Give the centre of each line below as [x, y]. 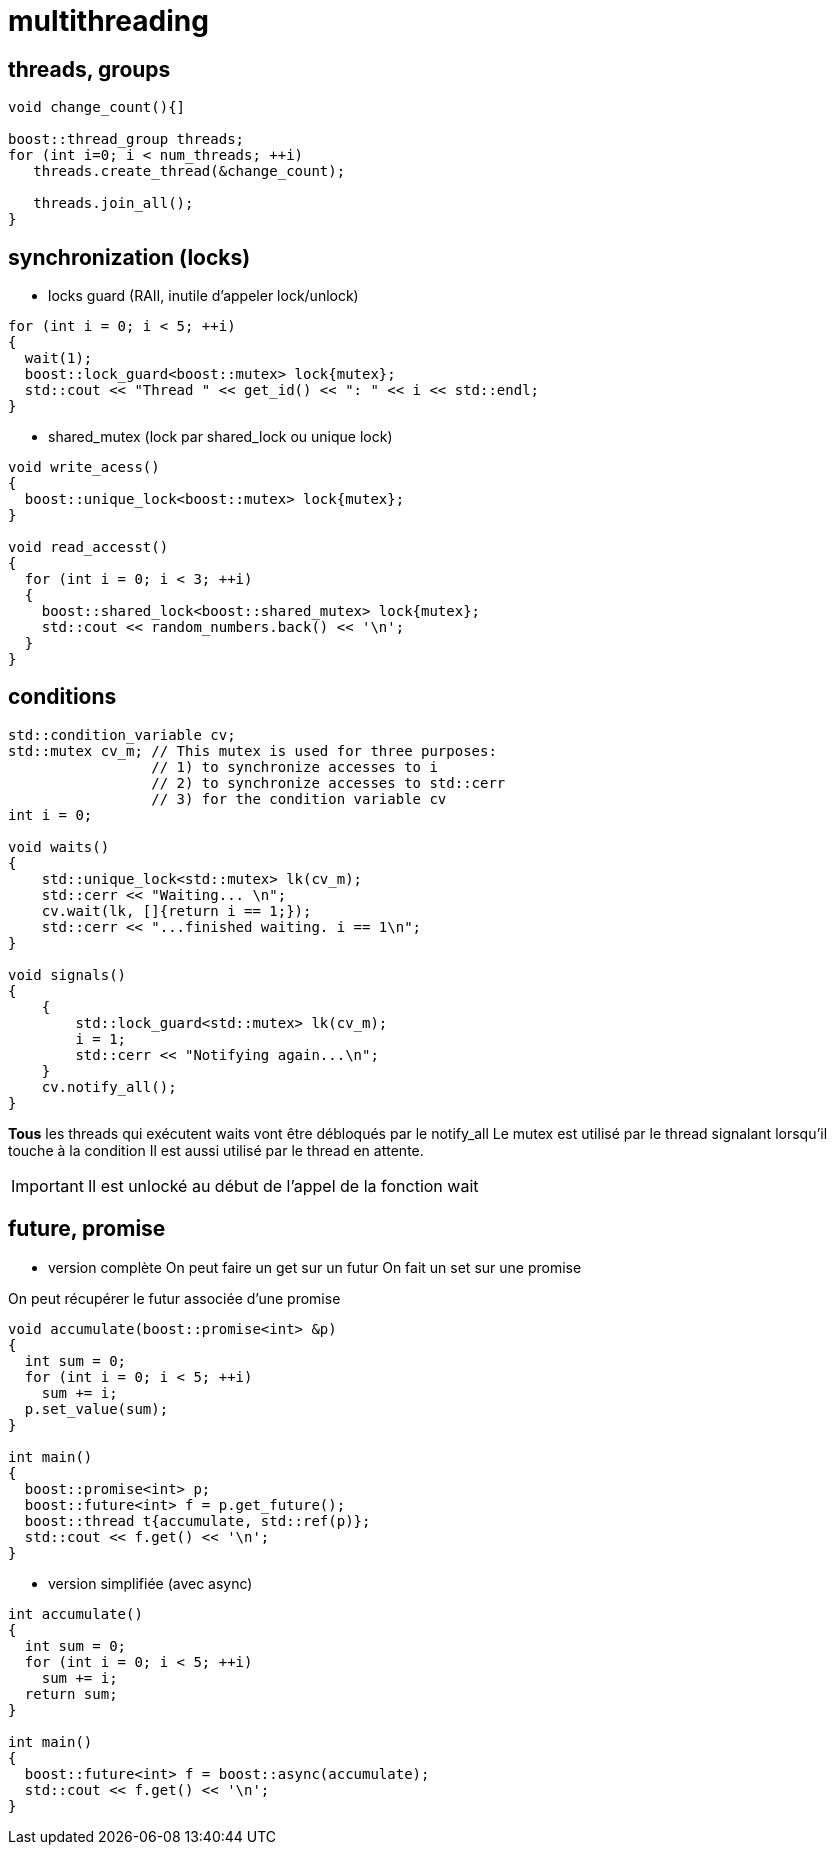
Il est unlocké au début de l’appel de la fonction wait [283, 1185]
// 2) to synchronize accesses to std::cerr [328, 782]
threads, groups [89, 69]
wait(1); [58, 358]
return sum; [71, 1693]
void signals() [67, 974]
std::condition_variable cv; [122, 734]
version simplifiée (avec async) [150, 1583]
